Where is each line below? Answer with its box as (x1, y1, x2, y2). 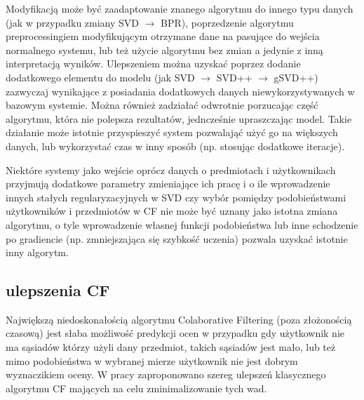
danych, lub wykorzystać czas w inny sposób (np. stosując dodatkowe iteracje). (6, 138, 345, 153)
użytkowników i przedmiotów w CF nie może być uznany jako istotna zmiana (6, 204, 338, 218)
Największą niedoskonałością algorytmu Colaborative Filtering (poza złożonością (6, 312, 352, 326)
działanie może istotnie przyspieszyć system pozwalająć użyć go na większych (6, 125, 338, 140)
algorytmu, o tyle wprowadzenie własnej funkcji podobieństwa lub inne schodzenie (6, 217, 358, 232)
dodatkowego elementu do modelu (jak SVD (6, 69, 195, 84)
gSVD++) (274, 69, 318, 84)
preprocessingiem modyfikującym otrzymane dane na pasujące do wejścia (6, 29, 320, 44)
